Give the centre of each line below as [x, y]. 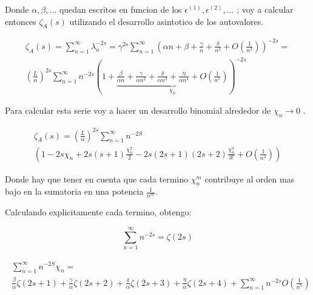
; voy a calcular [265, 9]
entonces [21, 21]
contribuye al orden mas [250, 179]
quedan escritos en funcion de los [120, 9]
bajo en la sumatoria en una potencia [74, 191]
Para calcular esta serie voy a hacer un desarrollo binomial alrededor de [138, 110]
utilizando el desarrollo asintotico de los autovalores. [167, 21]
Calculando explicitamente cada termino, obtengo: [98, 212]
